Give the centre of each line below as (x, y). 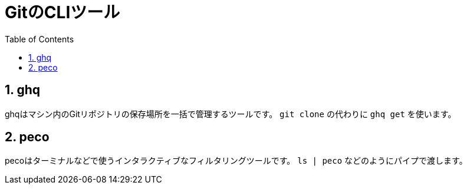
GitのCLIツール (63, 12)
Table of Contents (40, 39)
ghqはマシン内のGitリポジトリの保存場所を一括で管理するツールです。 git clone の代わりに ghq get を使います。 (231, 114)
